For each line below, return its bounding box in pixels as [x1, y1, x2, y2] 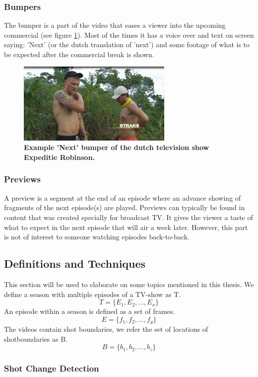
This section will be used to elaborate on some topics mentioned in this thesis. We [4, 279, 254, 289]
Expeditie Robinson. [24, 151, 95, 162]
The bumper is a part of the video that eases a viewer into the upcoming [4, 20, 226, 30]
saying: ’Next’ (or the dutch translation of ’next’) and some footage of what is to [4, 39, 250, 50]
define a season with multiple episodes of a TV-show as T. [4, 289, 181, 299]
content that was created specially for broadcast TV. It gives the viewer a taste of [4, 212, 253, 222]
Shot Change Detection [4, 362, 99, 375]
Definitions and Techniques [4, 256, 146, 271]
